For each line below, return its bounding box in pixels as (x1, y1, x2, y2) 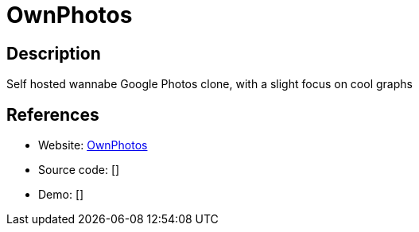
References (6, 104, 99, 125)
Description (6, 43, 101, 64)
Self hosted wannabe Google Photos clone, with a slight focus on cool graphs (6, 77, 413, 91)
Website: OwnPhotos (38, 138, 148, 153)
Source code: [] (38, 163, 120, 177)
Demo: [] (38, 188, 84, 202)
